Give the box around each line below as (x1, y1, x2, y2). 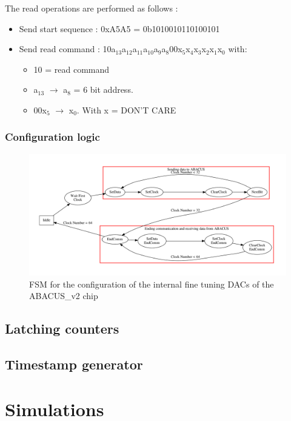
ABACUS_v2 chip (29, 289, 98, 302)
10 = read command (33, 62, 110, 75)
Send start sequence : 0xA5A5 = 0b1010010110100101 (19, 22, 220, 35)
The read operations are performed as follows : (5, 2, 178, 14)
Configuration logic (5, 129, 100, 144)
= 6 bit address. (73, 83, 133, 96)
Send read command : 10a (19, 42, 116, 55)
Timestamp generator (5, 355, 143, 374)
